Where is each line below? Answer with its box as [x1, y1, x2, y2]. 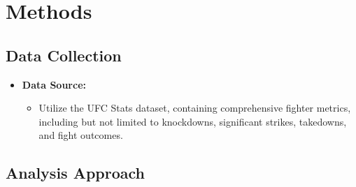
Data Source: [22, 77, 86, 91]
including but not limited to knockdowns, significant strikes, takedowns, [38, 114, 347, 128]
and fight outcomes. [38, 128, 123, 142]
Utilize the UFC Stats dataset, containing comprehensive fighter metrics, [38, 100, 351, 115]
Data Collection [6, 44, 122, 66]
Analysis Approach [6, 162, 145, 184]
